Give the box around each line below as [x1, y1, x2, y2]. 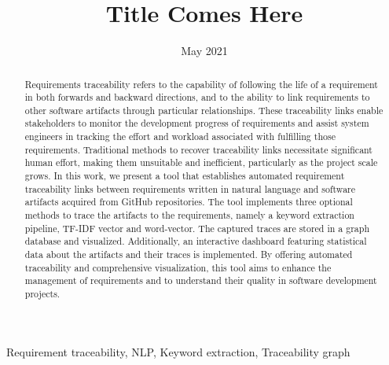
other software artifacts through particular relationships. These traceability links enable [24, 103, 383, 116]
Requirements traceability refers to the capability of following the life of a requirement [24, 77, 378, 90]
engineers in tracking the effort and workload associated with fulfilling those [24, 130, 336, 143]
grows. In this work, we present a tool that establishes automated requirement [24, 169, 345, 182]
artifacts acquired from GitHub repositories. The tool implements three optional [24, 195, 353, 208]
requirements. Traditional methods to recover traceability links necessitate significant [24, 142, 372, 156]
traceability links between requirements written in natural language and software [24, 182, 356, 195]
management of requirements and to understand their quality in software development [24, 274, 377, 287]
